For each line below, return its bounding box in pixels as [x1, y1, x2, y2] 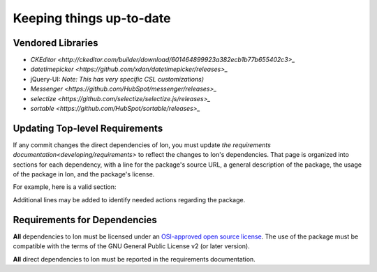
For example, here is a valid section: [13, 183, 117, 191]
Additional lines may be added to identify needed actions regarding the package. [13, 195, 246, 204]
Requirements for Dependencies [13, 213, 157, 226]
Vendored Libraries [13, 37, 98, 49]
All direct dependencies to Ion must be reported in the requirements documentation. [13, 255, 256, 263]
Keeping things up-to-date [13, 10, 171, 26]
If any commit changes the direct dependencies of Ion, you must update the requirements [13, 140, 272, 149]
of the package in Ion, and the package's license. [13, 170, 155, 179]
